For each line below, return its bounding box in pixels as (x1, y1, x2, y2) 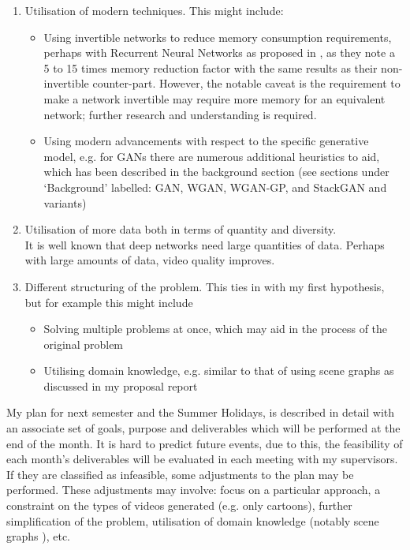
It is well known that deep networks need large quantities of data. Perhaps (24, 236, 385, 253)
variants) (43, 194, 87, 211)
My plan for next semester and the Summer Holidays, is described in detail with (6, 404, 395, 421)
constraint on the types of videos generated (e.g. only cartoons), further (6, 497, 352, 514)
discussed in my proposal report (43, 377, 198, 394)
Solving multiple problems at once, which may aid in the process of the (43, 320, 388, 337)
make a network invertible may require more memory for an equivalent (43, 90, 386, 107)
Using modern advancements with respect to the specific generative (43, 133, 369, 149)
